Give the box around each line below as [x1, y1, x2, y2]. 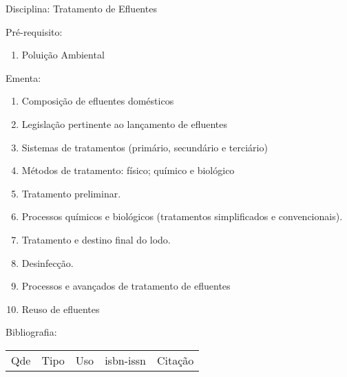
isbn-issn [105, 352, 146, 368]
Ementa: [6, 70, 41, 85]
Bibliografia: [6, 325, 57, 339]
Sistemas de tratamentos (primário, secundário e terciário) [21, 140, 268, 154]
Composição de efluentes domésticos [21, 94, 174, 108]
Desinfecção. [21, 255, 74, 270]
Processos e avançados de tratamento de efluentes [21, 279, 231, 293]
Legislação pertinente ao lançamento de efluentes [21, 116, 228, 131]
